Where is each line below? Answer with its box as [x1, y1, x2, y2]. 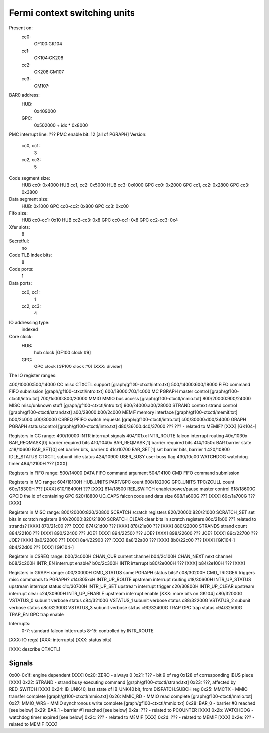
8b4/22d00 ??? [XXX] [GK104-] [9, 544, 74, 550]
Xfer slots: [9, 224, 30, 230]
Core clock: [9, 333, 33, 339]
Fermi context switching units [9, 7, 135, 18]
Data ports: [9, 280, 32, 286]
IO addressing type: [9, 319, 50, 325]
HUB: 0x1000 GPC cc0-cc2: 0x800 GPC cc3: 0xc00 [21, 203, 129, 209]
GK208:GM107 [34, 69, 64, 75]
